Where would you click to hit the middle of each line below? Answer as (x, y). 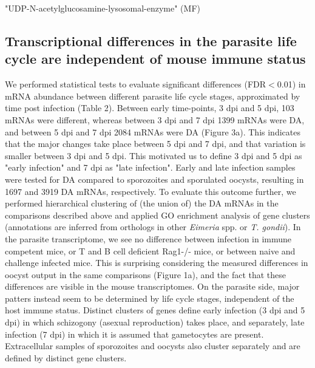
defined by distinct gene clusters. (66, 357)
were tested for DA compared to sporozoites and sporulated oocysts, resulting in (154, 179)
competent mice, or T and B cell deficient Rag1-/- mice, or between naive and (150, 250)
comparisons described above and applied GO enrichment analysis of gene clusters (157, 215)
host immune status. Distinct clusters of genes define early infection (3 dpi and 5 (155, 310)
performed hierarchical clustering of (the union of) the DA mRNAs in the (142, 203)
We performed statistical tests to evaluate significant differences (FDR (136, 84)
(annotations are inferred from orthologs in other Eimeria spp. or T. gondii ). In (153, 227)
